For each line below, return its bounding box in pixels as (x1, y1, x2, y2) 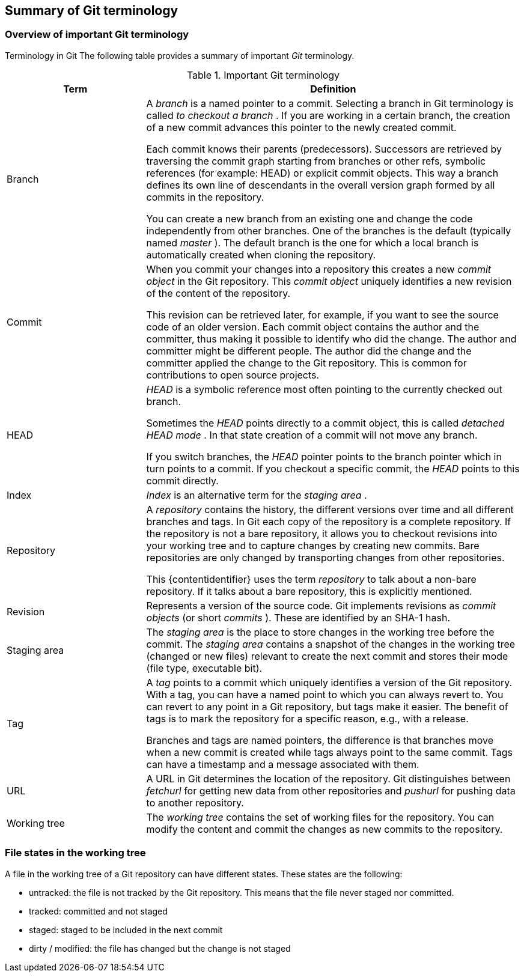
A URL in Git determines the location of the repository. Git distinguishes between (146, 772, 511, 785)
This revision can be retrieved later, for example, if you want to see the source (146, 308, 499, 321)
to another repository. (146, 796, 244, 809)
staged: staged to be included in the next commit (29, 924, 223, 935)
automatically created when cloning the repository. (146, 248, 376, 261)
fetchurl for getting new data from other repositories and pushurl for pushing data (146, 784, 516, 797)
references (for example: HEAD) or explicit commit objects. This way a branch (146, 166, 499, 179)
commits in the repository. (146, 190, 264, 203)
